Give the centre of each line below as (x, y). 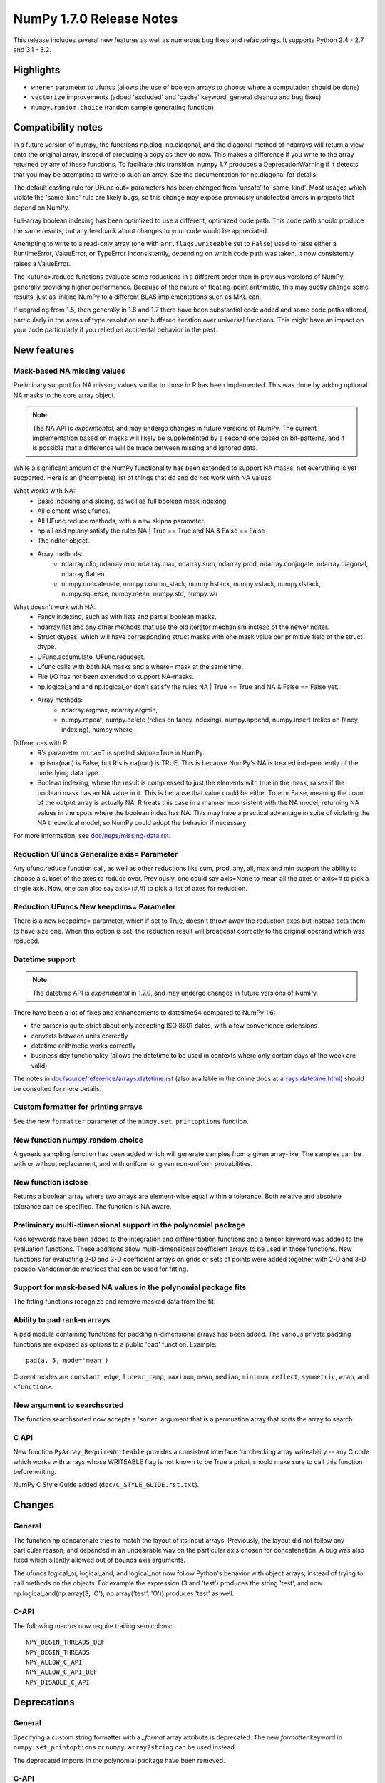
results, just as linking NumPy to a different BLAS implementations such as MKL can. (137, 297)
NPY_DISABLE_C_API (58, 1682)
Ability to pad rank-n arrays (62, 1320)
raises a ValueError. (42, 263)
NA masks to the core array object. (65, 395)
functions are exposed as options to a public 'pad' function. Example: (115, 1344)
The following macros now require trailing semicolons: (93, 1625)
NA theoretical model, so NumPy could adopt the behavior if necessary (142, 822)
